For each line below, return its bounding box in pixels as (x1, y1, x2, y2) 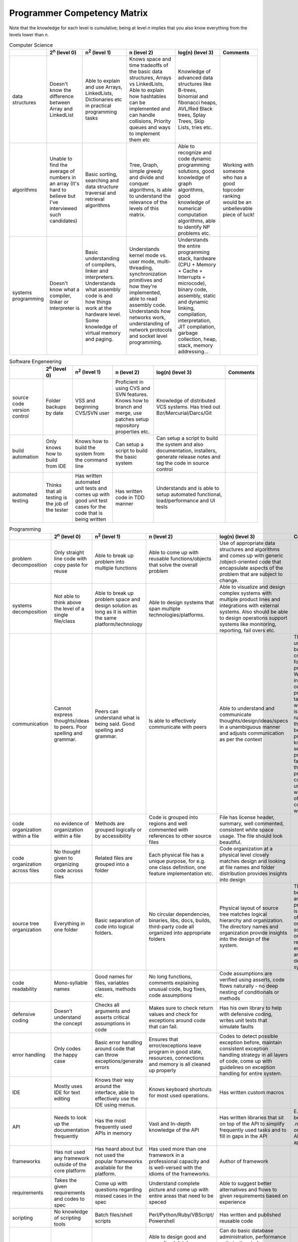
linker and (85, 267, 109, 274)
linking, (178, 305, 195, 311)
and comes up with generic (219, 552, 284, 559)
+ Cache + (178, 267, 203, 274)
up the (54, 1120, 69, 1127)
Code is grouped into (149, 814, 198, 821)
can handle (129, 112, 155, 119)
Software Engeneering (9, 358, 62, 365)
